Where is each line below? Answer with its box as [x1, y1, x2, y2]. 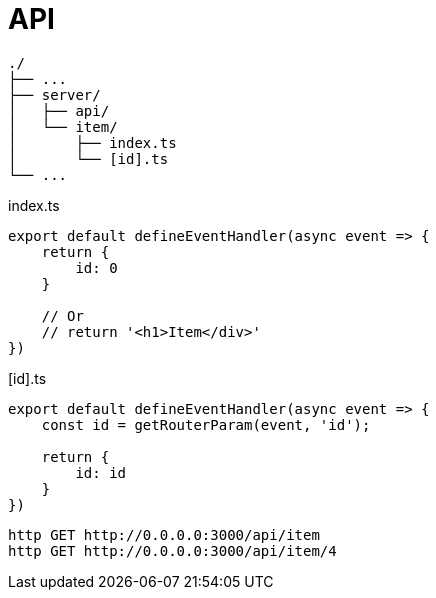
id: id [75, 464, 127, 481]
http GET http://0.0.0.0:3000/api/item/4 [8, 542, 337, 559]
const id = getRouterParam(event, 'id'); [41, 416, 371, 433]
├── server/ [8, 86, 101, 103]
